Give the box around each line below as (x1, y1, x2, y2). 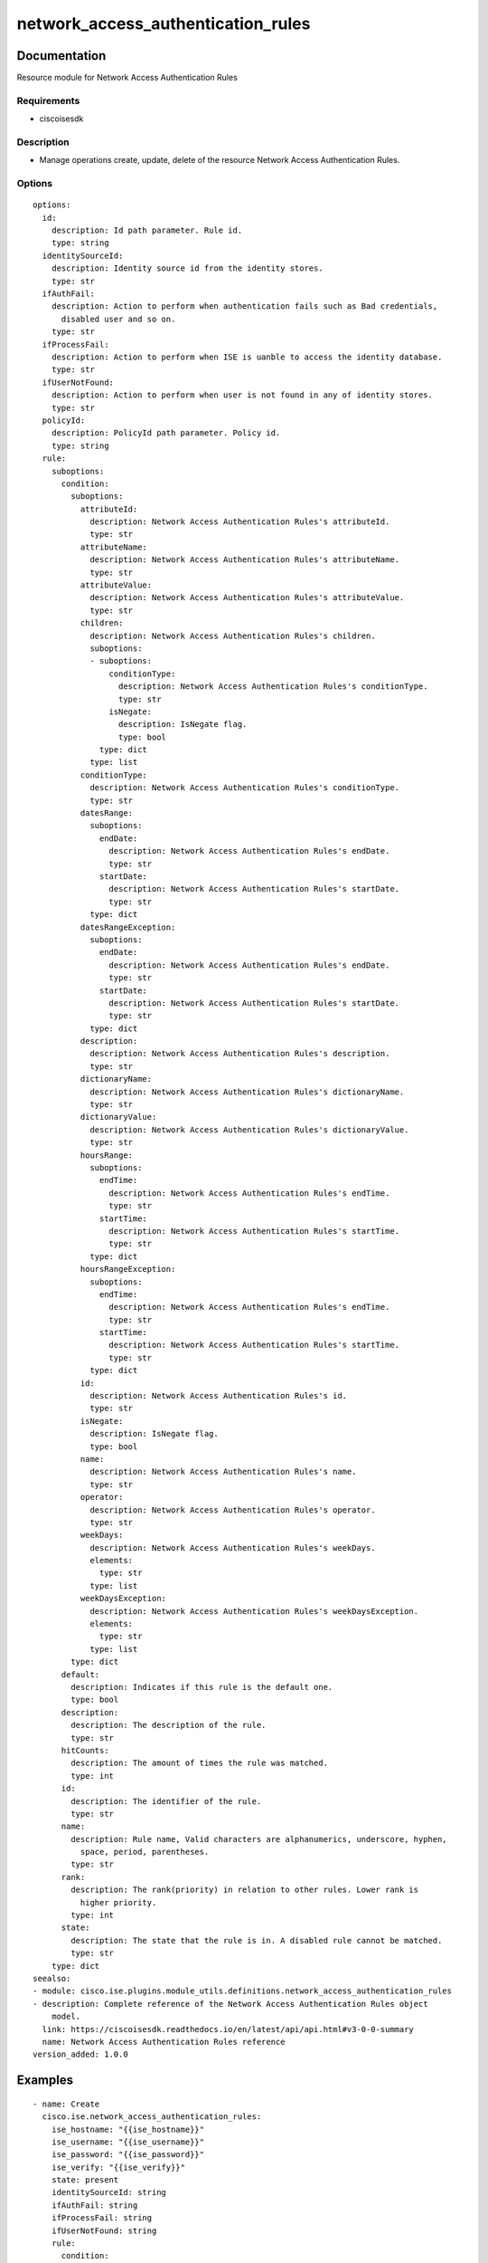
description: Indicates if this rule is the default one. (70, 1682, 333, 1692)
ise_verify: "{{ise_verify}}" (51, 2162, 185, 2172)
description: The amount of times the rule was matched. (70, 1758, 329, 1769)
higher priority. (80, 1897, 157, 1907)
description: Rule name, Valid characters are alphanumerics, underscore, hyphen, (70, 1834, 447, 1844)
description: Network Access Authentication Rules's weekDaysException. (89, 1606, 419, 1616)
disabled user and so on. (61, 313, 176, 324)
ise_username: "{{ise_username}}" (51, 2136, 205, 2147)
